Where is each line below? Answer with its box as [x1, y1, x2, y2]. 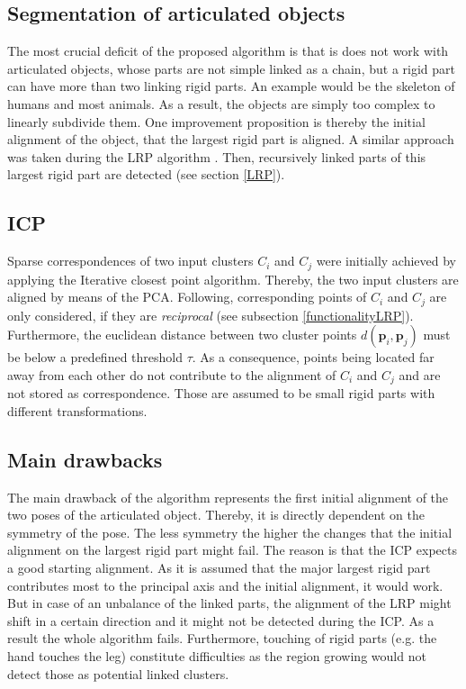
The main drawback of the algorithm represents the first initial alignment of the [7, 487, 449, 506]
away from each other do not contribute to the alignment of [7, 365, 336, 384]
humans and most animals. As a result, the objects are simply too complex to [7, 94, 435, 113]
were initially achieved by [316, 251, 457, 270]
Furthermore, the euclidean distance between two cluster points [7, 325, 357, 344]
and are [399, 365, 441, 384]
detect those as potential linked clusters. [7, 664, 229, 683]
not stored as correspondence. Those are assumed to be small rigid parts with [7, 384, 435, 403]
